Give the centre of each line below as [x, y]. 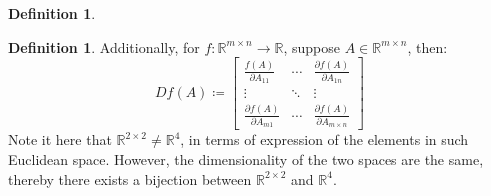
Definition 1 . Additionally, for [104, 46]
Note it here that [60, 139]
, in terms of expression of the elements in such [324, 139]
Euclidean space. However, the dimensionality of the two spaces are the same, [246, 159]
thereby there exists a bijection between [130, 178]
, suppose [311, 46]
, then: [427, 46]
